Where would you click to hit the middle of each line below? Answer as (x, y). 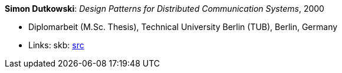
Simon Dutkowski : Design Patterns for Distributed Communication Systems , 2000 (165, 9)
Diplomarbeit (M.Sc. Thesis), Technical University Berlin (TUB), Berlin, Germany (183, 27)
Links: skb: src (56, 45)
